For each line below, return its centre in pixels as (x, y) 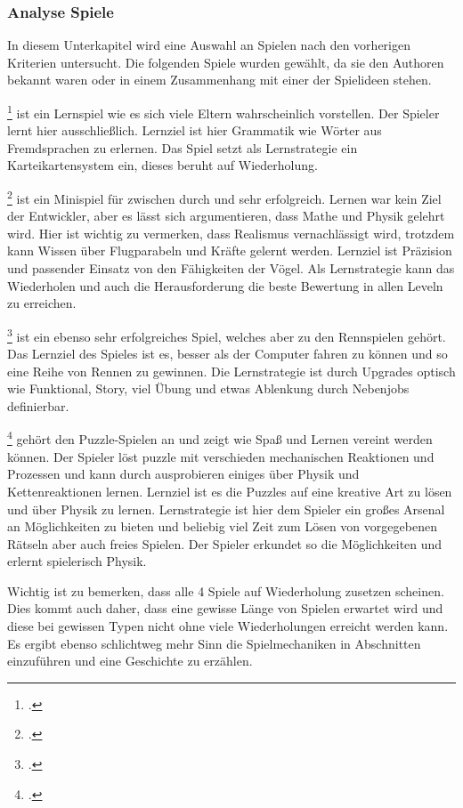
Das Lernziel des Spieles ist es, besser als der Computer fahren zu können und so (227, 354)
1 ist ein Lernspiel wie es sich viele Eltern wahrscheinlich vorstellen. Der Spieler (223, 112)
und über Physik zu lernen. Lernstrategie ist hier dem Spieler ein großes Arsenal (226, 509)
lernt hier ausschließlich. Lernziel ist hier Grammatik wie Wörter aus (195, 130)
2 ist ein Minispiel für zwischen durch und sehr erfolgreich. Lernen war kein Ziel (224, 197)
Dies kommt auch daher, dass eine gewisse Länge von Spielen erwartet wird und (225, 608)
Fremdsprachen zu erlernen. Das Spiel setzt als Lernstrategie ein (183, 147)
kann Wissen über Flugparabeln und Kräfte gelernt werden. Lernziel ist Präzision (230, 250)
